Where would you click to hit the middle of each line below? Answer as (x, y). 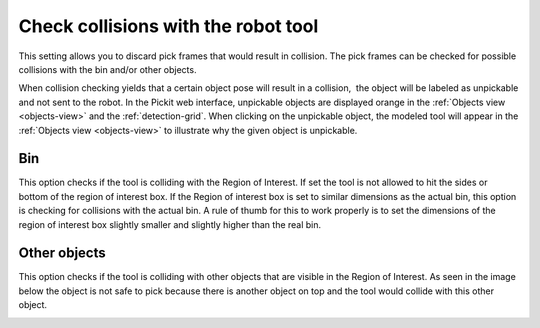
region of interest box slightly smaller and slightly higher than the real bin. (170, 224)
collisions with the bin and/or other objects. (107, 69)
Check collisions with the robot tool (168, 26)
